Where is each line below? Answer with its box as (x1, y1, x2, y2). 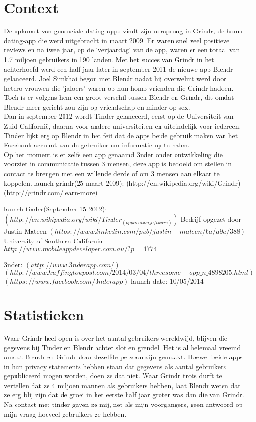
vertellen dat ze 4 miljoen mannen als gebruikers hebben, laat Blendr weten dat (4, 380, 240, 390)
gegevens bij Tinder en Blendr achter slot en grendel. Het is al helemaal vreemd (4, 342, 241, 352)
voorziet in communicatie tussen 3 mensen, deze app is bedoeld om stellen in (4, 159, 232, 169)
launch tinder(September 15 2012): (4, 203, 107, 213)
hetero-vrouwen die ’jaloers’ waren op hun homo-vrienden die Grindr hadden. (4, 82, 234, 93)
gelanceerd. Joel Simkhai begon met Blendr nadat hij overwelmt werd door (4, 73, 226, 83)
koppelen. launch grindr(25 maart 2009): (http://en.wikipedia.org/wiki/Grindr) (4, 178, 240, 188)
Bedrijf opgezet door (180, 214, 241, 224)
